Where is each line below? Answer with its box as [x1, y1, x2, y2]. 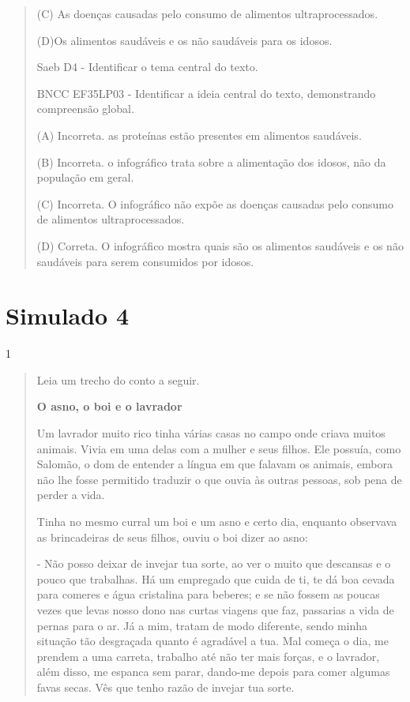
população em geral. [36, 169, 134, 186]
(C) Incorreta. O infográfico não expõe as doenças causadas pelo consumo [36, 195, 394, 212]
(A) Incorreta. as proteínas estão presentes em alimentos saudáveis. [36, 126, 362, 143]
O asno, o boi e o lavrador [36, 398, 182, 415]
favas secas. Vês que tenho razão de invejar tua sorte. [36, 678, 295, 695]
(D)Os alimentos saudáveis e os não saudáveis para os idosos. [36, 32, 333, 48]
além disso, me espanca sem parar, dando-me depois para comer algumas [36, 663, 390, 680]
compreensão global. [36, 100, 134, 117]
